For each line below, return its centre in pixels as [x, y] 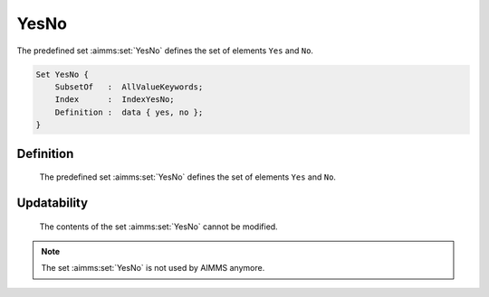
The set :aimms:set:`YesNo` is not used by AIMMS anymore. [153, 268]
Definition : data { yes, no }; [129, 112]
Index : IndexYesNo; [115, 100]
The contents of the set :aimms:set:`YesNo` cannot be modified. [158, 227]
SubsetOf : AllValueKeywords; [129, 87]
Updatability [53, 203]
